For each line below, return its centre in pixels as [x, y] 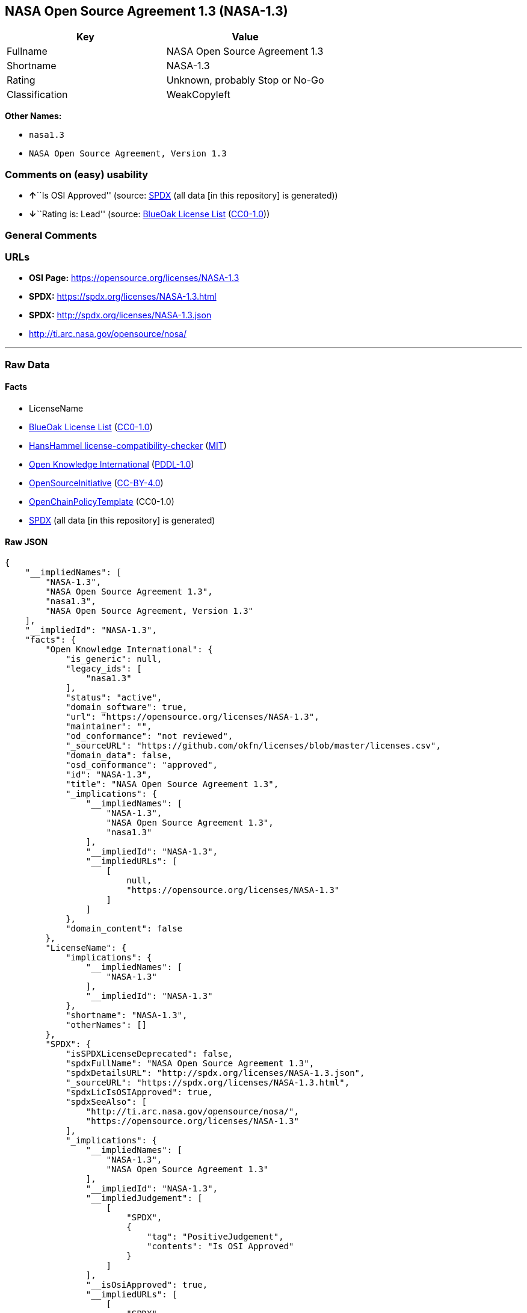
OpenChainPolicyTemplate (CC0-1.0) [102, 501]
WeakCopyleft [198, 95]
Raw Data [27, 364]
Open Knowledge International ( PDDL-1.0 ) [112, 464]
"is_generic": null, [114, 659]
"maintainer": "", [109, 727]
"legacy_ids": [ [104, 669]
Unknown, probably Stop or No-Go [245, 80]
